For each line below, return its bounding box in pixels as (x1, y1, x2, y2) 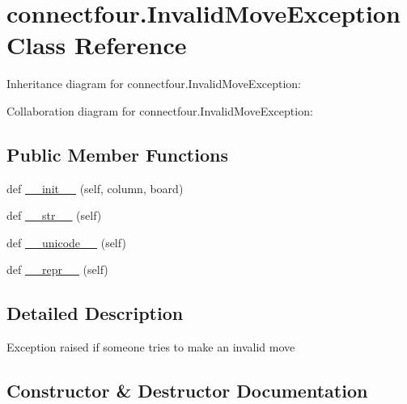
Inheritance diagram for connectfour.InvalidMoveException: (6, 75, 302, 92)
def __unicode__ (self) (6, 234, 126, 250)
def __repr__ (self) (6, 261, 108, 278)
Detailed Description (6, 301, 184, 326)
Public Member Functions (6, 141, 228, 166)
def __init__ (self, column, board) (6, 179, 184, 196)
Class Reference (6, 28, 187, 61)
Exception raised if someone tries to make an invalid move (6, 339, 295, 356)
